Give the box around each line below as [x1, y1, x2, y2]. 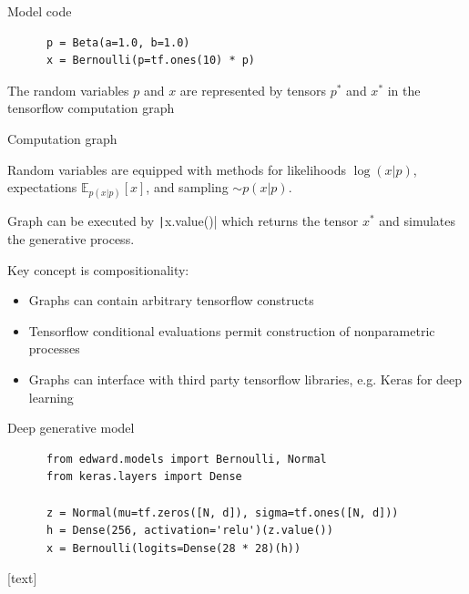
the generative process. [7, 230, 135, 248]
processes [28, 339, 80, 358]
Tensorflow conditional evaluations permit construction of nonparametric [28, 321, 435, 340]
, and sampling [146, 178, 229, 197]
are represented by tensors [179, 80, 327, 99]
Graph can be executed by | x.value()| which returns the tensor [7, 211, 359, 230]
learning [28, 387, 74, 406]
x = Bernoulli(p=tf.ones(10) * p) [46, 54, 256, 67]
